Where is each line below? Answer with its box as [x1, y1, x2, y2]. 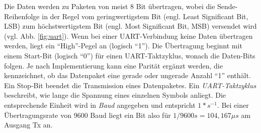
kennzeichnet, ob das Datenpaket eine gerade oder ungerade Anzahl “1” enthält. [4, 70, 251, 81]
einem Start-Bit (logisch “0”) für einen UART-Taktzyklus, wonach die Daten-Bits [4, 50, 255, 60]
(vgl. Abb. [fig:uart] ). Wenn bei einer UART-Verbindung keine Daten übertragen [4, 30, 253, 41]
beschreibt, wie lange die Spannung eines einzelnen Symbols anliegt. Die [4, 90, 226, 100]
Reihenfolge [4, 11, 40, 21]
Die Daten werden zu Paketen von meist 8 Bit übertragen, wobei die [4, 1, 215, 11]
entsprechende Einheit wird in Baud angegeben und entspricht [4, 99, 196, 110]
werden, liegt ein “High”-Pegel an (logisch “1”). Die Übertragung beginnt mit [4, 40, 242, 51]
